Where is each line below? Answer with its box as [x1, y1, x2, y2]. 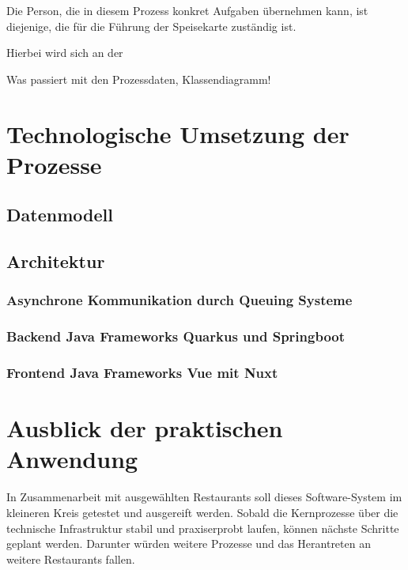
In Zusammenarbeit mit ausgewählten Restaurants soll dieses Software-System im [6, 489, 402, 505]
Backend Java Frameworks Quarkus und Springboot [6, 327, 346, 346]
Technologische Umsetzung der [6, 117, 349, 149]
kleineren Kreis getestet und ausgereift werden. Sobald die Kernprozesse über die [6, 504, 399, 520]
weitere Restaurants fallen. [6, 550, 135, 567]
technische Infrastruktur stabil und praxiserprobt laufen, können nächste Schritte [6, 519, 399, 536]
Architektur [6, 249, 105, 274]
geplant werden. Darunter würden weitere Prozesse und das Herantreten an [6, 535, 371, 552]
